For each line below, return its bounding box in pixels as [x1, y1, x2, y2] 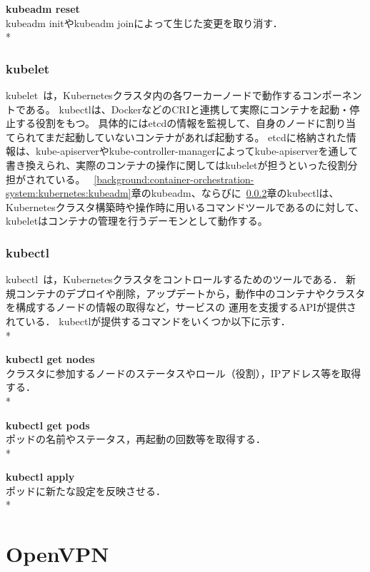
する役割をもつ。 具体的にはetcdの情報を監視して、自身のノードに [15, 116, 326, 131]
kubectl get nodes [6, 352, 95, 367]
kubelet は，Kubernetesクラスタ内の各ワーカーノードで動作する [6, 88, 302, 102]
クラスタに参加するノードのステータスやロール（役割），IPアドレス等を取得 [6, 365, 361, 380]
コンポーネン [301, 88, 362, 102]
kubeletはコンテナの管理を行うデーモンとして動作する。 [6, 213, 268, 228]
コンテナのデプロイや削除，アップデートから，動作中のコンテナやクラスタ [15, 285, 366, 300]
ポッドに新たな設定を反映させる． [6, 483, 166, 498]
